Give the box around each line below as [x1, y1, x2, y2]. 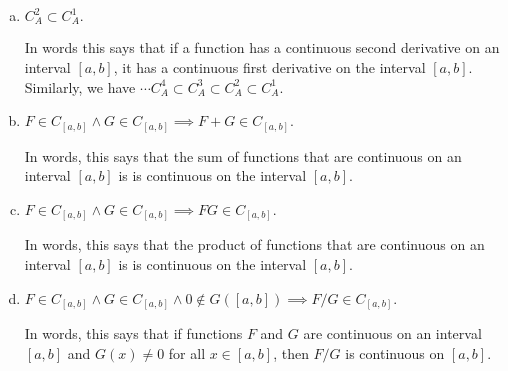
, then [273, 342, 309, 363]
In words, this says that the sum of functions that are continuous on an [24, 145, 462, 166]
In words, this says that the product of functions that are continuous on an [24, 234, 485, 255]
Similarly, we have [24, 76, 136, 97]
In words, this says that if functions [24, 323, 243, 344]
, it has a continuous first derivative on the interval [113, 57, 426, 78]
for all [168, 342, 206, 363]
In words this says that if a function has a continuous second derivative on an [24, 37, 500, 58]
